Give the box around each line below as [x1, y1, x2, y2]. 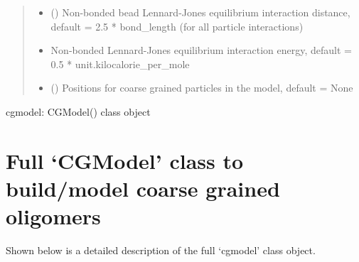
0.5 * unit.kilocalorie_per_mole [50, 56, 190, 71]
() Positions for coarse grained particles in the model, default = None [50, 80, 353, 95]
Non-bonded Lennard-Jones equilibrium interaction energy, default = [50, 43, 353, 58]
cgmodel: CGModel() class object [6, 104, 151, 119]
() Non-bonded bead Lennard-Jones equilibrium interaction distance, [50, 5, 350, 19]
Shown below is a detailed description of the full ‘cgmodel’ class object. [6, 243, 316, 258]
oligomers [6, 202, 101, 231]
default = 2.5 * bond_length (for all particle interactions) [50, 18, 304, 33]
